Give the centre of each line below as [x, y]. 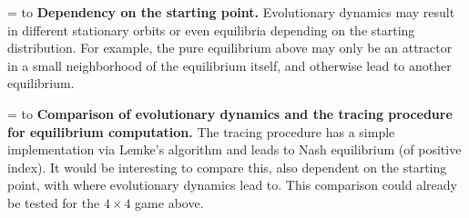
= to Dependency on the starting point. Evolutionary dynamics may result [231, 12]
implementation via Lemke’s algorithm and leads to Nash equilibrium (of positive [234, 149]
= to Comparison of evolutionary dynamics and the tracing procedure [230, 113]
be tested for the [54, 202]
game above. [169, 202]
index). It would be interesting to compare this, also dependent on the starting [227, 167]
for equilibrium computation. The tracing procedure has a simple [201, 131]
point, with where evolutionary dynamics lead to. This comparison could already [232, 185]
